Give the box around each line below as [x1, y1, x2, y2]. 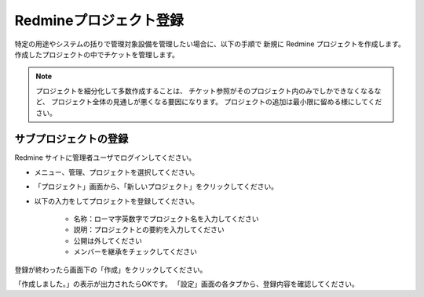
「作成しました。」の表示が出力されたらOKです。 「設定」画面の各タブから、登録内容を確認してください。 [14, 279, 359, 288]
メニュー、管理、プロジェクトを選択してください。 [34, 167, 199, 176]
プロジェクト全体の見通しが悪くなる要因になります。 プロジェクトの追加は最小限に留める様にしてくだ [51, 97, 382, 107]
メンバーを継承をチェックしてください [73, 247, 198, 256]
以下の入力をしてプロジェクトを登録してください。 [34, 196, 199, 205]
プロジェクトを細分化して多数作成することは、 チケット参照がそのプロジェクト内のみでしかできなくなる [35, 86, 375, 96]
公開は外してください [73, 236, 143, 245]
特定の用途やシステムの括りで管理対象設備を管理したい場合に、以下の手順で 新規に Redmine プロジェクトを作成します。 [14, 39, 406, 49]
